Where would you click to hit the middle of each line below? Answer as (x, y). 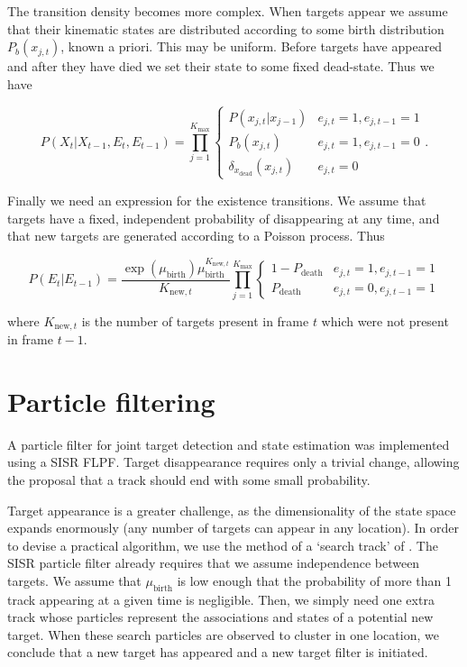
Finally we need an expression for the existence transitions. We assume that (217, 200)
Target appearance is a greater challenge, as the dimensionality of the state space (232, 510)
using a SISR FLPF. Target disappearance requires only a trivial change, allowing (233, 462)
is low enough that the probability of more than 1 (314, 580)
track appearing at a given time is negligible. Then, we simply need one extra (221, 599)
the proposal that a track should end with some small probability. (189, 479)
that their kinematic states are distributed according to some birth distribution (226, 28)
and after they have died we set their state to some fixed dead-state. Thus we (221, 66)
